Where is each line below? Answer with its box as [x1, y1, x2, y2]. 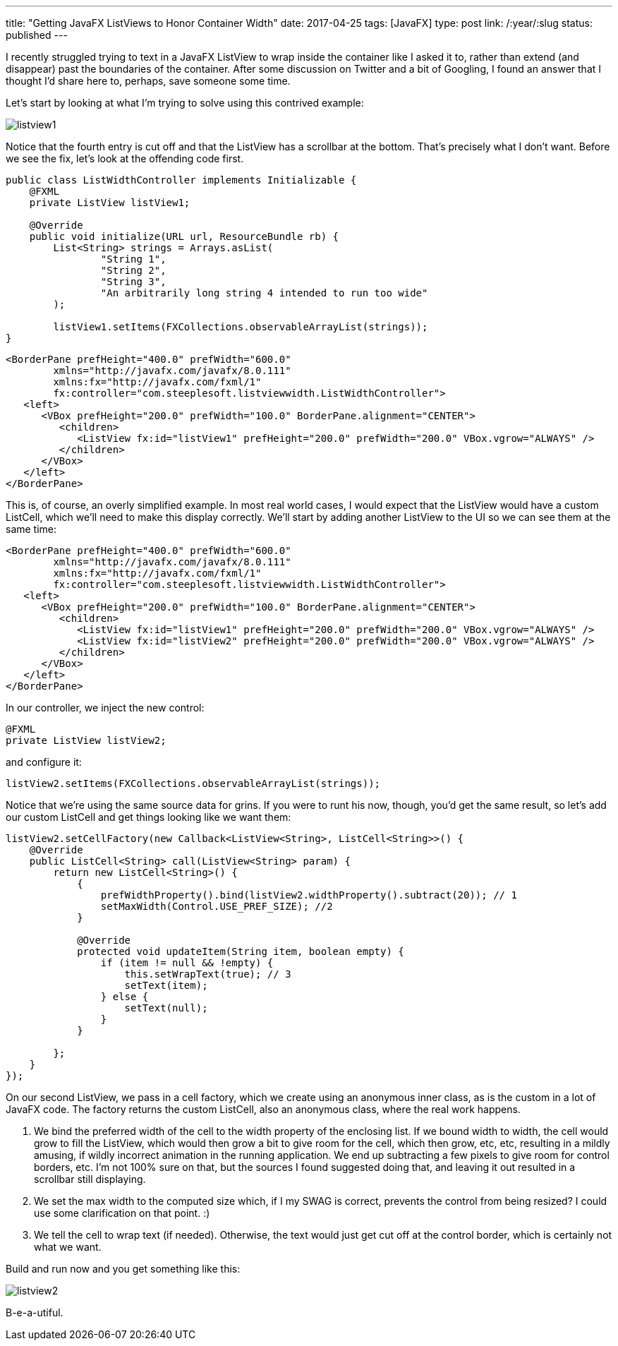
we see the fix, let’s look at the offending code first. [6, 152, 244, 164]
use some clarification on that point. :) [34, 1207, 210, 1219]
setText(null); [124, 1002, 208, 1014]
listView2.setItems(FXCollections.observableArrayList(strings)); [6, 778, 381, 789]
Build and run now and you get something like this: [6, 1263, 241, 1275]
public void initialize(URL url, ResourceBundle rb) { [29, 231, 339, 242]
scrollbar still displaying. [34, 1173, 146, 1185]
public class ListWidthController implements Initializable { [6, 174, 357, 186]
